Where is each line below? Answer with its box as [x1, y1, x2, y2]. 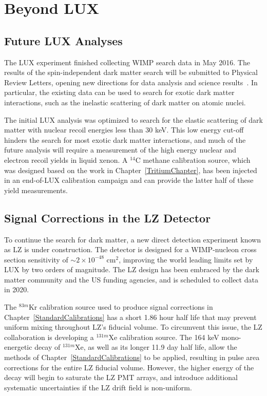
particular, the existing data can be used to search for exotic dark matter [4, 87, 235, 98]
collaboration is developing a [4, 331, 94, 342]
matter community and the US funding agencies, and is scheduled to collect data [4, 274, 258, 285]
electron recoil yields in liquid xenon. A [4, 154, 128, 165]
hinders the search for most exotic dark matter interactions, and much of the [4, 134, 246, 145]
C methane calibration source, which [135, 154, 251, 165]
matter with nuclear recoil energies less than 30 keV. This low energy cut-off [4, 124, 244, 135]
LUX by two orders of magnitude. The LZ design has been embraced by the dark [4, 264, 259, 275]
